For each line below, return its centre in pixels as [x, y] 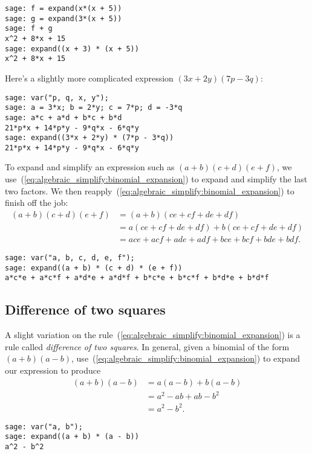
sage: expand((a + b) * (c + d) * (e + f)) [94, 268]
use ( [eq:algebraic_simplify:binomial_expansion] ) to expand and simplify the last [156, 179]
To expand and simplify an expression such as [90, 167]
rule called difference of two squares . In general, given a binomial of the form [147, 346]
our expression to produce [53, 370]
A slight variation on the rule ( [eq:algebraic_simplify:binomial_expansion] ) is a [153, 335]
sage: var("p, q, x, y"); [57, 98]
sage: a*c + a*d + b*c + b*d [63, 117]
